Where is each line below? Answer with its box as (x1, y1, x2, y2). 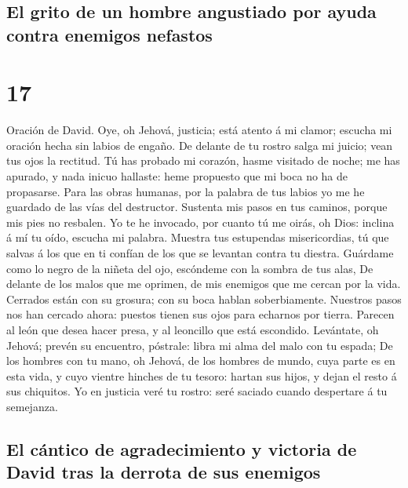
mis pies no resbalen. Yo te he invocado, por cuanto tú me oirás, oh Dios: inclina (6, 213, 395, 230)
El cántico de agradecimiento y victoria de (6, 436, 357, 461)
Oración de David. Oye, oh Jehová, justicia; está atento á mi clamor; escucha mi (6, 122, 392, 138)
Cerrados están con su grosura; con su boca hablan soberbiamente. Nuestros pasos (6, 290, 402, 307)
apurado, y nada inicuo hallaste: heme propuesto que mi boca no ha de (6, 168, 348, 184)
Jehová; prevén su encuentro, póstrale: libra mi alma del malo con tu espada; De (6, 337, 393, 353)
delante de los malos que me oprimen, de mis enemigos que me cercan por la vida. (6, 275, 401, 292)
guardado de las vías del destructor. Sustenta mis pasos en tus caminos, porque (6, 198, 388, 215)
